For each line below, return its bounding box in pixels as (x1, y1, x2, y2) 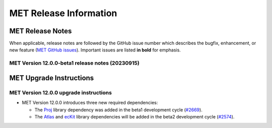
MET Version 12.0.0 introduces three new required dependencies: (22, 100, 158, 106)
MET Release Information (9, 8, 117, 19)
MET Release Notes (9, 27, 72, 35)
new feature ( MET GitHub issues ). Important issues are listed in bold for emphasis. (9, 47, 181, 53)
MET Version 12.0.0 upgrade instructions (9, 89, 112, 96)
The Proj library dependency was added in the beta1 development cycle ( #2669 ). (34, 106, 202, 113)
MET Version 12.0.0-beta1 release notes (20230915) (9, 59, 140, 67)
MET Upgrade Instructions (9, 74, 94, 82)
